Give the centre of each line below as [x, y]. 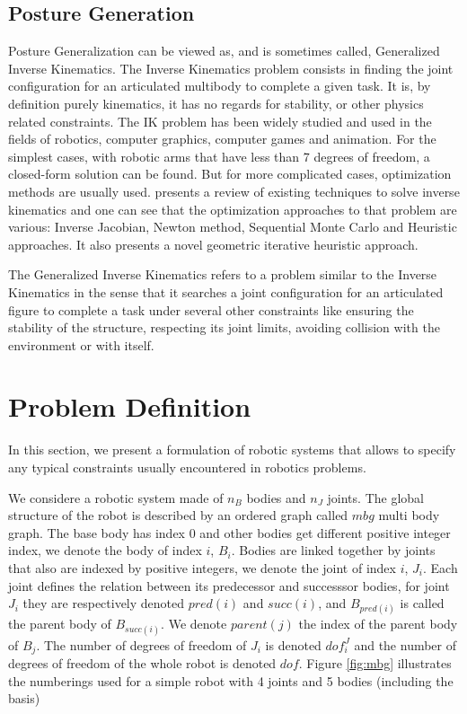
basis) [24, 698]
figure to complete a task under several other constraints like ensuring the [211, 309]
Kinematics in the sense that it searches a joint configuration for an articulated [226, 291]
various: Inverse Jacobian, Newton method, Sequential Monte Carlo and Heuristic [233, 227]
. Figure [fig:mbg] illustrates [375, 663]
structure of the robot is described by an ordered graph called [178, 515]
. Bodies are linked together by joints [333, 550]
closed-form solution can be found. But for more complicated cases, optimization [230, 174]
